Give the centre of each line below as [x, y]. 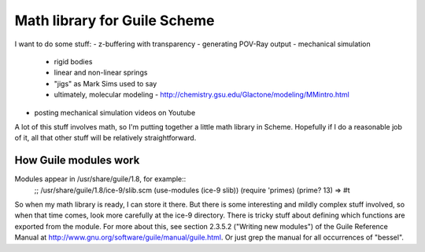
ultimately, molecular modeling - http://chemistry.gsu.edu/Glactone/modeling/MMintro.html [202, 95]
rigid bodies [73, 61]
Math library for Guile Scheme [115, 20]
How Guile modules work [77, 161]
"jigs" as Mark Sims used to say [105, 83]
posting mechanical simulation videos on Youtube [115, 112]
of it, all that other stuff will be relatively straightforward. [105, 138]
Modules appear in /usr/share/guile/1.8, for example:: [100, 179]
